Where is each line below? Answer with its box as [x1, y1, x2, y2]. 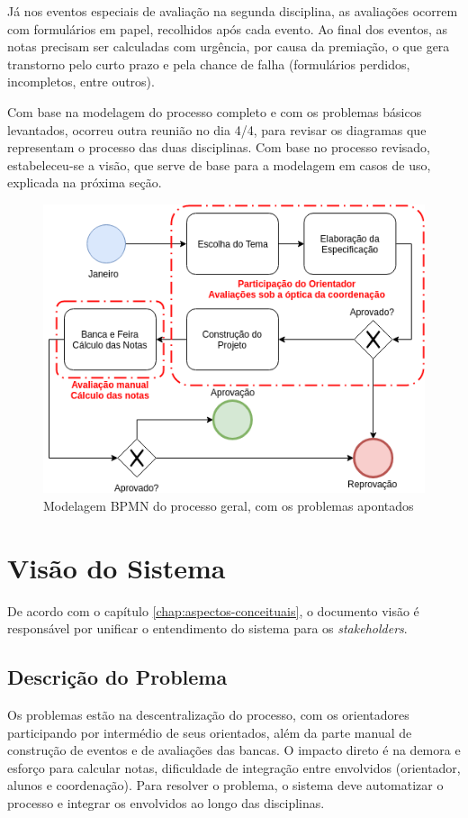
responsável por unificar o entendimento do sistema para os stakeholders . [7, 619, 408, 638]
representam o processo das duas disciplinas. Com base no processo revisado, [7, 138, 430, 157]
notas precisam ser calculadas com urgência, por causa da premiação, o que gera [7, 37, 450, 56]
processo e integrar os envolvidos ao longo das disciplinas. [7, 793, 325, 812]
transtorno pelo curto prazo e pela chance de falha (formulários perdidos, [7, 54, 410, 73]
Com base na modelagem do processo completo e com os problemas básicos [7, 102, 422, 121]
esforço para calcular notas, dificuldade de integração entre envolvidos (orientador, [7, 758, 461, 777]
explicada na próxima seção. [7, 173, 162, 192]
